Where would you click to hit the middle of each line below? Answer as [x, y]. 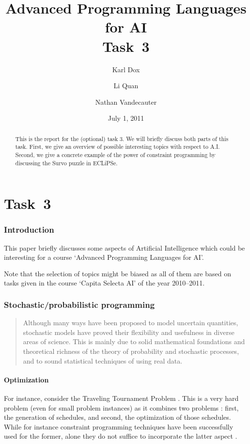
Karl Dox [126, 69]
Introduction [29, 230]
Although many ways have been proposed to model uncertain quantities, [131, 323]
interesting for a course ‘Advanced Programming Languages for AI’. [104, 257]
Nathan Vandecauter [126, 102]
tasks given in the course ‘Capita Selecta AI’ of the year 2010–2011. [104, 283]
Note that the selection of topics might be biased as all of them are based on [117, 273]
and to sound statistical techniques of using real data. [103, 360]
